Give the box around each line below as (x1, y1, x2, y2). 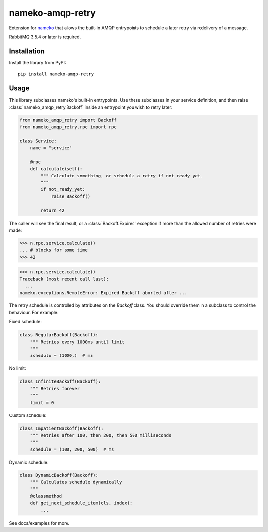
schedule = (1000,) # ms (30, 353, 93, 358)
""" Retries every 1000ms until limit (30, 339, 125, 345)
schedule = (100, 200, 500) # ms (30, 446, 114, 452)
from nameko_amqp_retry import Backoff (19, 117, 117, 123)
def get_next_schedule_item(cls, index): (30, 500, 133, 506)
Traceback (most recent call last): (19, 276, 109, 282)
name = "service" (30, 145, 72, 151)
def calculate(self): (30, 166, 83, 172)
